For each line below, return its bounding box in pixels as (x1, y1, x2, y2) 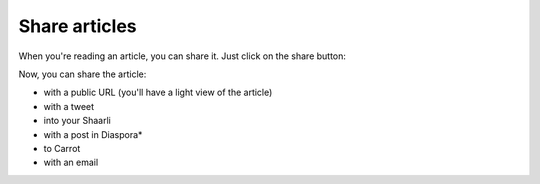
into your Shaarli (43, 115, 112, 127)
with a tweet (43, 100, 95, 112)
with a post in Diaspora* (43, 128, 143, 140)
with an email (43, 156, 99, 169)
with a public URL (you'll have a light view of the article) (43, 86, 273, 99)
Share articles (18, 15, 137, 37)
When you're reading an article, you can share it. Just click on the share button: (18, 50, 347, 62)
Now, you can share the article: (18, 68, 147, 80)
